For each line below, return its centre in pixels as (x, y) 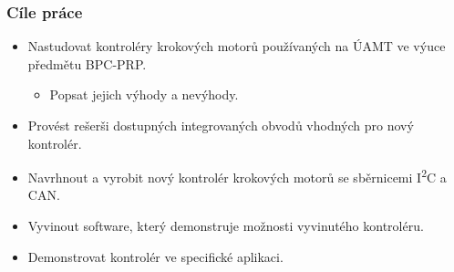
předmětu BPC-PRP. (87, 63)
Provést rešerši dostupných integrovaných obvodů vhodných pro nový (221, 125)
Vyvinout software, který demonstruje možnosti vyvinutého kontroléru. (226, 226)
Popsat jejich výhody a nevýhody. (144, 94)
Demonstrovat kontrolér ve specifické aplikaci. (155, 256)
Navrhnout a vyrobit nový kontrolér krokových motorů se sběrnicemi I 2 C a (237, 176)
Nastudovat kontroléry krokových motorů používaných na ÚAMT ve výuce (237, 46)
